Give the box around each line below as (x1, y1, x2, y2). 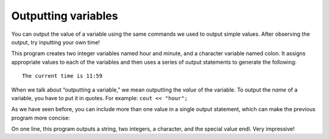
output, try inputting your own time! (11, 38, 101, 46)
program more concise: (11, 114, 70, 121)
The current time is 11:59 (22, 73, 103, 80)
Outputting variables (11, 9, 118, 22)
